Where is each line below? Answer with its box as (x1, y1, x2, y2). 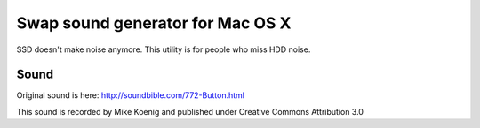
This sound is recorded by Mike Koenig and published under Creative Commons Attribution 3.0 (16, 106, 364, 117)
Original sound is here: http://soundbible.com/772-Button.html (16, 90, 244, 101)
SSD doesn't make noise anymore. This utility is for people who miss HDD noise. (16, 44, 311, 55)
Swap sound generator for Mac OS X (16, 13, 292, 33)
